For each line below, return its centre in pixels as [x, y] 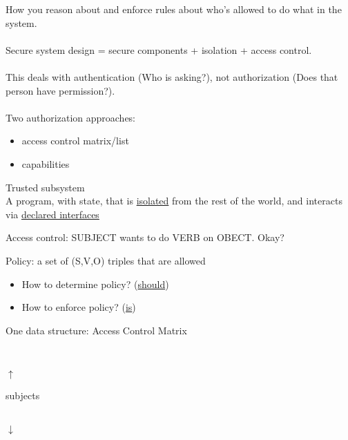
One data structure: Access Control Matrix [96, 330]
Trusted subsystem [45, 187]
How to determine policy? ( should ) [95, 284]
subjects [23, 395]
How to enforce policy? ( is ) [79, 307]
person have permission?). [60, 90]
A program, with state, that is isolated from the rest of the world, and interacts [174, 201]
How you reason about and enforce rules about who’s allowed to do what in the [174, 9]
